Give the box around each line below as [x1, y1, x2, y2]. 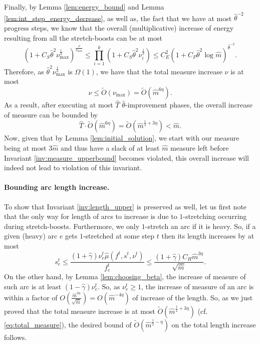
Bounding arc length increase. [4, 182, 110, 192]
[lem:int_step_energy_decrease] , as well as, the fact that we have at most [4, 13, 232, 23]
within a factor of [4, 292, 58, 302]
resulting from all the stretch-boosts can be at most [4, 32, 162, 43]
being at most [4, 142, 47, 153]
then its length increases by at [161, 231, 254, 241]
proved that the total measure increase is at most [4, 305, 155, 316]
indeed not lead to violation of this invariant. [4, 162, 142, 173]
